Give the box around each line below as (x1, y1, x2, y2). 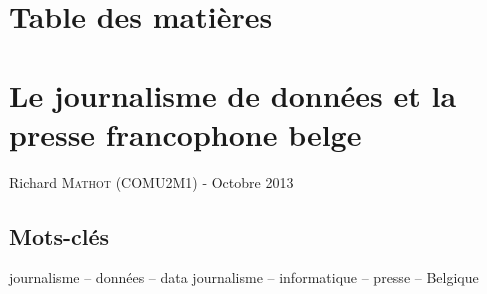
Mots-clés (9, 220, 110, 251)
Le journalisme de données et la (9, 74, 457, 115)
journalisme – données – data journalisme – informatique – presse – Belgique (9, 267, 479, 288)
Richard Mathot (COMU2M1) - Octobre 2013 (9, 171, 294, 192)
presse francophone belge (9, 113, 362, 154)
